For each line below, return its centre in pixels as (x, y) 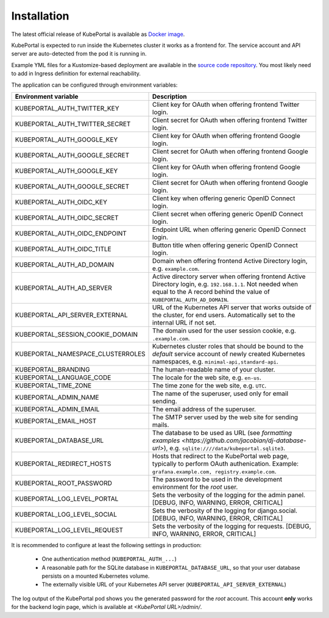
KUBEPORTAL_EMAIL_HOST (56, 421)
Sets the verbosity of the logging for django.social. (225, 511)
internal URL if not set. (184, 322)
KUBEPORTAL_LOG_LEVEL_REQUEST (69, 530)
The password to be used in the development (218, 479)
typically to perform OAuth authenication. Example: (225, 464)
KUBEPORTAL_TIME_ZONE (53, 386)
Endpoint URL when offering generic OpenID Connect (229, 229)
